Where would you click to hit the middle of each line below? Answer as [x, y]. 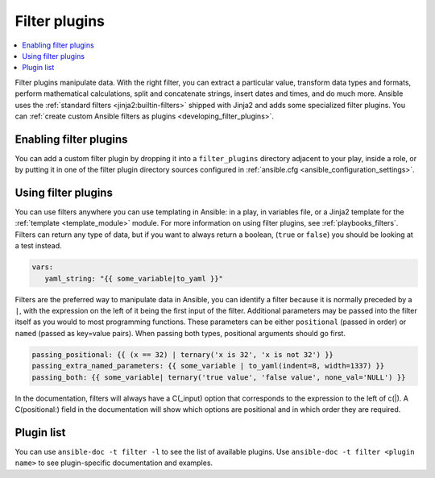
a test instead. [38, 246]
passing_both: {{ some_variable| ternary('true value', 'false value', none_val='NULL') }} [219, 377]
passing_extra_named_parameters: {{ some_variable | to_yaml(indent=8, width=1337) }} [208, 366]
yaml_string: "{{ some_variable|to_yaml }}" [134, 278]
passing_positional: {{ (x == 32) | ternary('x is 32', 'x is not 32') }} [183, 354]
